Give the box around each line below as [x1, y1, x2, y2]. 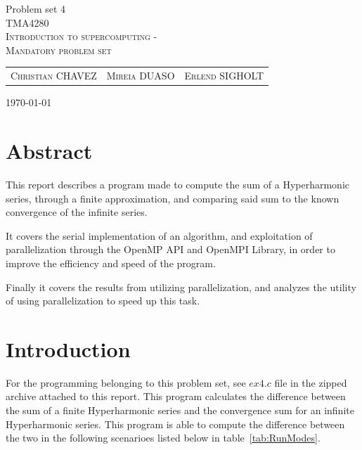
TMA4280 [6, 15, 49, 30]
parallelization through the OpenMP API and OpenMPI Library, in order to [6, 242, 335, 257]
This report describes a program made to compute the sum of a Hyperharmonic [6, 176, 350, 191]
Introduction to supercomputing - [6, 29, 157, 44]
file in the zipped [274, 375, 347, 390]
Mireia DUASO [106, 68, 175, 83]
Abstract [6, 136, 93, 165]
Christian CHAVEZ [11, 68, 97, 83]
